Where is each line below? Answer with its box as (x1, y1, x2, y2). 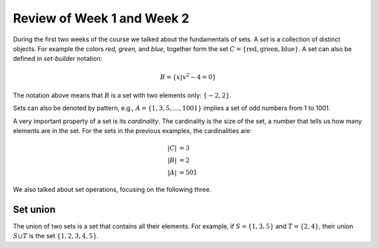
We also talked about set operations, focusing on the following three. (13, 186, 211, 194)
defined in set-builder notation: (13, 55, 103, 63)
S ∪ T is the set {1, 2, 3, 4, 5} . (13, 232, 99, 240)
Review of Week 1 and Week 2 (13, 11, 190, 26)
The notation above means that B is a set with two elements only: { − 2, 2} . (13, 91, 232, 99)
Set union (13, 203, 56, 215)
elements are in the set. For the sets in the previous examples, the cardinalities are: (13, 127, 252, 135)
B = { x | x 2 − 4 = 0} (160, 71, 216, 81)
